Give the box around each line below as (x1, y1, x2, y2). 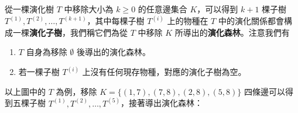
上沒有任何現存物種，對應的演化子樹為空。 (82, 66, 246, 78)
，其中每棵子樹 (87, 15, 145, 27)
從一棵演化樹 (5, 3, 54, 15)
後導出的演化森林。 (76, 46, 150, 58)
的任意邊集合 (138, 3, 187, 15)
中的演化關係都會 (218, 15, 284, 27)
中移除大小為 (64, 3, 114, 15)
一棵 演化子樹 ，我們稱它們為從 (12, 26, 128, 38)
